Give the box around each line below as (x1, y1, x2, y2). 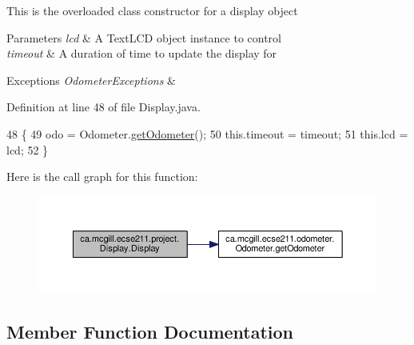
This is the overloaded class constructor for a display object (6, 2, 298, 18)
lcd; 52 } (6, 141, 49, 158)
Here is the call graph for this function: (6, 168, 198, 185)
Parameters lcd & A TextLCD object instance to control (6, 29, 281, 46)
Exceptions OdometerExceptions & (6, 71, 176, 88)
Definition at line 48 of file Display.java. (6, 98, 201, 115)
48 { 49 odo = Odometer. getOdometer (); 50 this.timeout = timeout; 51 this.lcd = (6, 125, 408, 142)
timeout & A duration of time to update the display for (6, 45, 277, 62)
